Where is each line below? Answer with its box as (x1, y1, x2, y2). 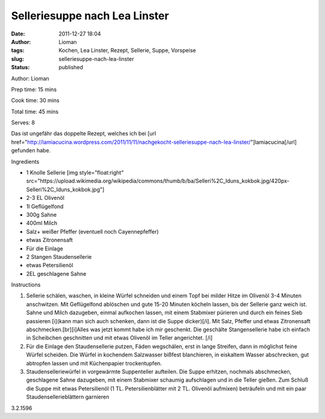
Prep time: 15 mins (11, 85, 57, 93)
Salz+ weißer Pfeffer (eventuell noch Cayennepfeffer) (26, 228, 159, 235)
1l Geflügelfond (26, 202, 64, 210)
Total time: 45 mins (11, 108, 59, 115)
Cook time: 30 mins (11, 97, 60, 104)
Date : (11, 30, 25, 37)
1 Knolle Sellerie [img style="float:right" (26, 169, 124, 176)
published (58, 64, 84, 71)
